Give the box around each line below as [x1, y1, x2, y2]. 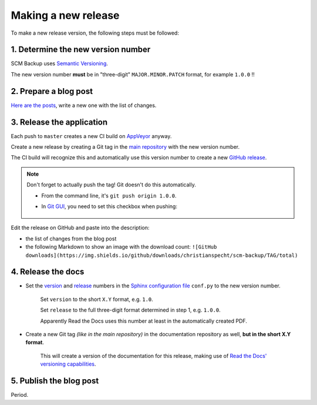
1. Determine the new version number [11, 45, 151, 55]
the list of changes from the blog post [25, 235, 117, 242]
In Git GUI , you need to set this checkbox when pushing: [41, 203, 177, 210]
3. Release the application [11, 117, 108, 127]
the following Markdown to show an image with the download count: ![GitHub [25, 243, 217, 250]
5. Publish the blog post [11, 376, 99, 386]
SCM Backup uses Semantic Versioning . [11, 60, 109, 67]
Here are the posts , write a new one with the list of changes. [11, 102, 157, 109]
